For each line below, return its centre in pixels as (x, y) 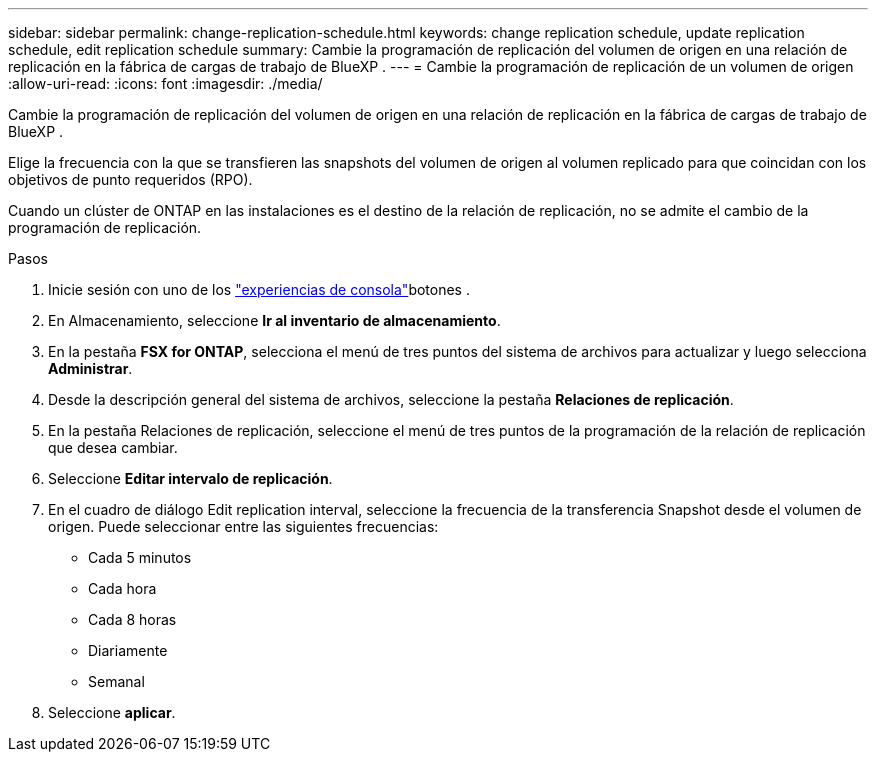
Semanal (116, 681)
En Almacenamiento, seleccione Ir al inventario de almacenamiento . (274, 320)
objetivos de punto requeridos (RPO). (130, 179)
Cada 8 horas (132, 619)
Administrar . (90, 368)
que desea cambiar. (113, 447)
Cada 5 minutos (140, 557)
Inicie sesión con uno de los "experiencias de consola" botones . (259, 289)
